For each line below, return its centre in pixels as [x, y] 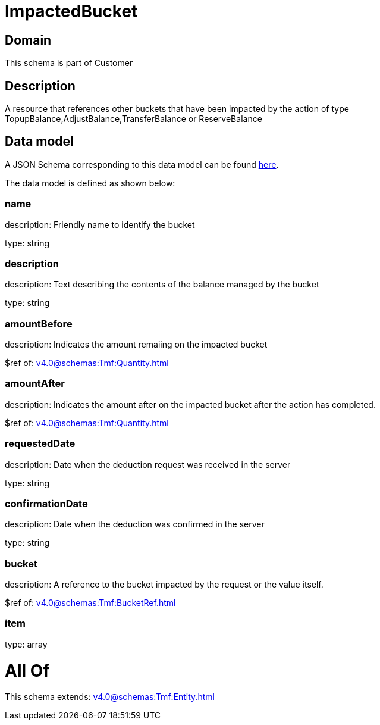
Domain [28, 40]
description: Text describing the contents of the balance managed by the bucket [162, 285]
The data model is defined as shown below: [90, 183]
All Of [27, 671]
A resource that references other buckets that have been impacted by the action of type [177, 109]
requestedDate [40, 444]
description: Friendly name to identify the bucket [100, 224]
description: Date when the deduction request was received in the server [148, 464]
